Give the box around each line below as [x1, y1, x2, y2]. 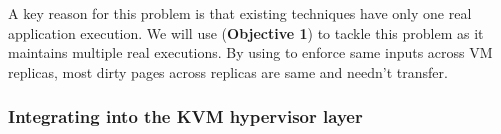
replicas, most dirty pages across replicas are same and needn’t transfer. [8, 61, 448, 82]
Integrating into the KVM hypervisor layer [8, 104, 363, 129]
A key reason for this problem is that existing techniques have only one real [8, 3, 472, 23]
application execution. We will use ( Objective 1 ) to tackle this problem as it [8, 22, 484, 43]
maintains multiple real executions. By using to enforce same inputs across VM [8, 42, 493, 63]
